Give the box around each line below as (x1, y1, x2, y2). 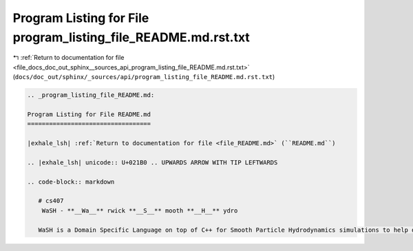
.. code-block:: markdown (27, 177, 115, 186)
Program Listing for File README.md (27, 110, 151, 118)
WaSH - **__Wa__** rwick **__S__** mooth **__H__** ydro (41, 206, 238, 215)
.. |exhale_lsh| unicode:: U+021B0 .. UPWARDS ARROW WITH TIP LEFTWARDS (27, 158, 278, 166)
